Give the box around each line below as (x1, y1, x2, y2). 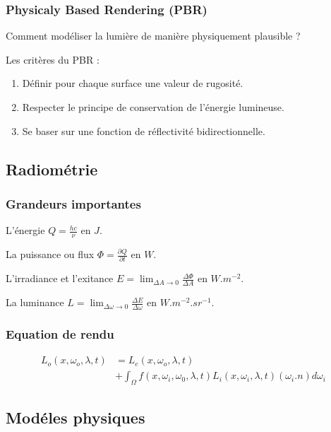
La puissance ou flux (6, 247, 95, 262)
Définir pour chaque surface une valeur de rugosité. (22, 76, 243, 91)
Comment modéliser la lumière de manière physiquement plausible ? (6, 28, 301, 43)
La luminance (6, 295, 64, 310)
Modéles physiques (6, 407, 145, 428)
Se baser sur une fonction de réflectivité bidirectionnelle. (22, 123, 265, 138)
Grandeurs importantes (6, 194, 141, 212)
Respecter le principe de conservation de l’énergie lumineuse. (22, 100, 284, 114)
